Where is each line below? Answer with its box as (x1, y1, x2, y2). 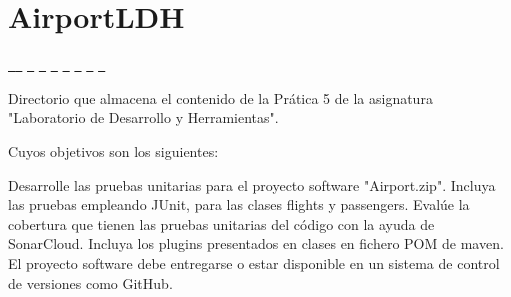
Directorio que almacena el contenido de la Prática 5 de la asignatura (8, 87, 433, 108)
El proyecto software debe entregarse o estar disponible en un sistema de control (8, 252, 500, 273)
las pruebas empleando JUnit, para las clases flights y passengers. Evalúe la (8, 194, 470, 215)
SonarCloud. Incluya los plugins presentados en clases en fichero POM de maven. (8, 233, 504, 254)
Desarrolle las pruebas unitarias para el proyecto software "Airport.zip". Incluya (8, 174, 496, 195)
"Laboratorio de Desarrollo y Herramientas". (8, 107, 279, 128)
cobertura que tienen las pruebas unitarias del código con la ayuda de (8, 213, 435, 234)
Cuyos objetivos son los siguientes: (8, 140, 219, 161)
